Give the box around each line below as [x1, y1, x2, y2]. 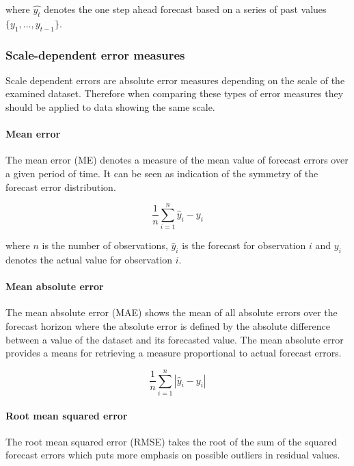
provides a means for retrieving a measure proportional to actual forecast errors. [5, 346, 342, 360]
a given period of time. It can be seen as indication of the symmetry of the [5, 166, 318, 180]
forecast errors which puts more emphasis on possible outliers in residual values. [5, 448, 340, 462]
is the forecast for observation [182, 238, 306, 253]
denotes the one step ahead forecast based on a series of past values [44, 2, 327, 16]
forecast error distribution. [5, 179, 116, 194]
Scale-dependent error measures [5, 46, 185, 63]
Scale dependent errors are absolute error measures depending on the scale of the [5, 73, 345, 87]
